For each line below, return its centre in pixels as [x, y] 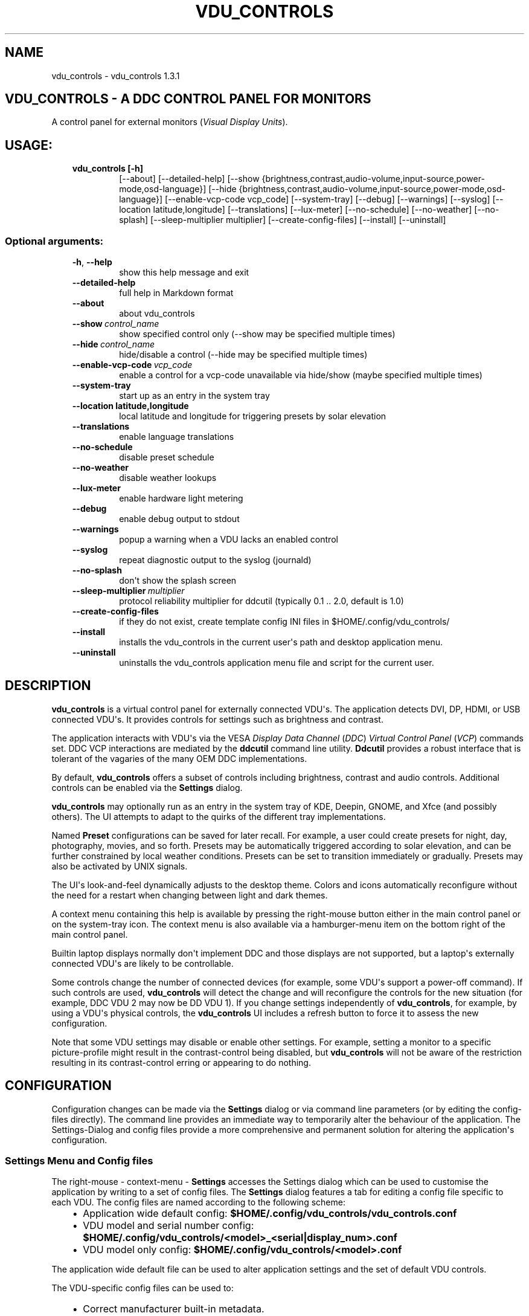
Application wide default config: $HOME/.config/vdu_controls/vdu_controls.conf [270, 1214]
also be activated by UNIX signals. [120, 866]
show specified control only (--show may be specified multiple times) [257, 334]
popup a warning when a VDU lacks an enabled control [229, 540]
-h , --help [92, 262]
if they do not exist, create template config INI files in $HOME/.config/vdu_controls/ [284, 622]
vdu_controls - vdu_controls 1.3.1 [116, 76]
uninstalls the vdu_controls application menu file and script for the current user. [277, 663]
